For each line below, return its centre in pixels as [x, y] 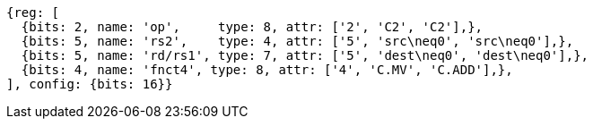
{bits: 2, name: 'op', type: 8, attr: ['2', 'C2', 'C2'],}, [252, 27]
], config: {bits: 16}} [90, 84]
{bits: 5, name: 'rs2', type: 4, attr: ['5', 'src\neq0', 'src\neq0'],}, [297, 41]
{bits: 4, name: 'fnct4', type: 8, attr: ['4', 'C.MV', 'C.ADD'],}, [267, 70]
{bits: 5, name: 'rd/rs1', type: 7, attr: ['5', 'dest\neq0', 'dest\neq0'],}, [305, 55]
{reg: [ [33, 13]
